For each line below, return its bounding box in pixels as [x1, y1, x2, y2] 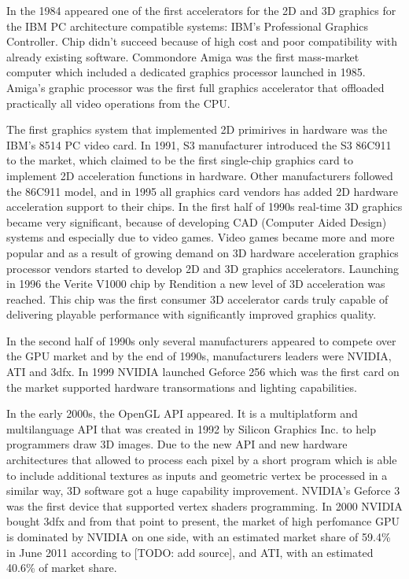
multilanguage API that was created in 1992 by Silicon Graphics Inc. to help [6, 420, 376, 437]
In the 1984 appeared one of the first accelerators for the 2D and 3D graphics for [6, 2, 396, 18]
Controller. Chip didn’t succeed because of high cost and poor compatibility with [6, 33, 397, 50]
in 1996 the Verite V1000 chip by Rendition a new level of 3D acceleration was [6, 275, 385, 292]
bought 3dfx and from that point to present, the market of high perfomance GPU [6, 513, 400, 529]
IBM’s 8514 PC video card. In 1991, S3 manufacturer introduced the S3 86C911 [6, 136, 392, 153]
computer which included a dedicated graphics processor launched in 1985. [6, 64, 366, 80]
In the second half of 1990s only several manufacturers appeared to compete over [6, 332, 396, 349]
